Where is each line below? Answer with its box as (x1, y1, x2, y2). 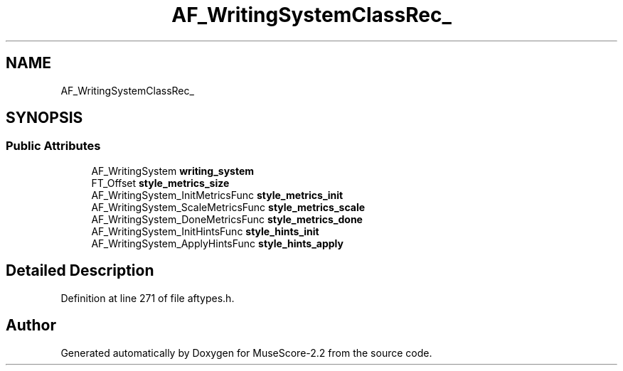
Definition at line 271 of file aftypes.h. (60, 291, 235, 304)
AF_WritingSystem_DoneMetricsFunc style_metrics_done (91, 213, 363, 225)
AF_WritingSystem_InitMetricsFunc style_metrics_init (91, 188, 344, 201)
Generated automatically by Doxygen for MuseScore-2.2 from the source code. (60, 346, 432, 359)
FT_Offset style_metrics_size (91, 176, 230, 189)
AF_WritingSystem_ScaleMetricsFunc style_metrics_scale (91, 200, 366, 213)
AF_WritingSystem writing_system (91, 164, 255, 177)
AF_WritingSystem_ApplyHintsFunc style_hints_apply (91, 237, 344, 249)
